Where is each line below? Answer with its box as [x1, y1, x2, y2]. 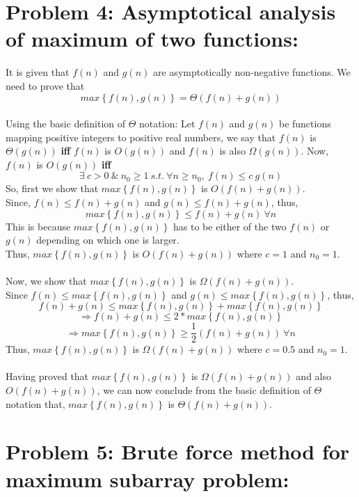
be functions [278, 116, 331, 131]
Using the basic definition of [6, 116, 126, 131]
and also [296, 369, 331, 384]
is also [219, 143, 246, 158]
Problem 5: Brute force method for [6, 437, 350, 466]
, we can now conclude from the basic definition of [97, 383, 311, 397]
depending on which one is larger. [36, 232, 179, 247]
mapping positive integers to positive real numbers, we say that [6, 129, 276, 144]
